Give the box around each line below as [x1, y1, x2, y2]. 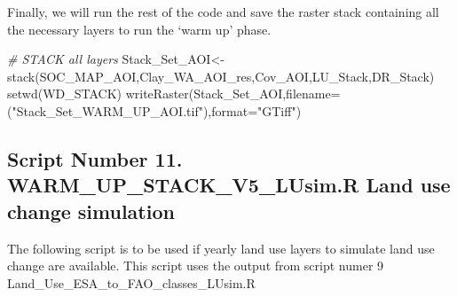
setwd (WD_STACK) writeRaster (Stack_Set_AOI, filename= [7, 84, 341, 103]
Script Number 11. [7, 145, 183, 172]
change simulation [7, 197, 175, 224]
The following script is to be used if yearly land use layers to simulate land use [7, 238, 435, 257]
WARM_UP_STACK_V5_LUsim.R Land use [7, 171, 451, 199]
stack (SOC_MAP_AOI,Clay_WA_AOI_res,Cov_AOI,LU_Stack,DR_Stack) [7, 66, 435, 85]
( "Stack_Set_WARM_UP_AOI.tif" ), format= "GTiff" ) [7, 101, 302, 120]
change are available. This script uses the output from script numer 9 [7, 256, 384, 275]
